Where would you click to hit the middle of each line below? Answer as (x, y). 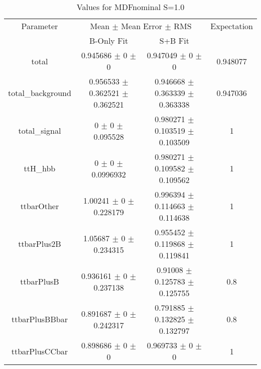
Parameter (40, 26)
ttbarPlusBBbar (39, 319)
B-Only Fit (109, 40)
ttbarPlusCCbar (40, 351)
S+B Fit (174, 40)
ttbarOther (40, 206)
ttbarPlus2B (40, 244)
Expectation (232, 26)
